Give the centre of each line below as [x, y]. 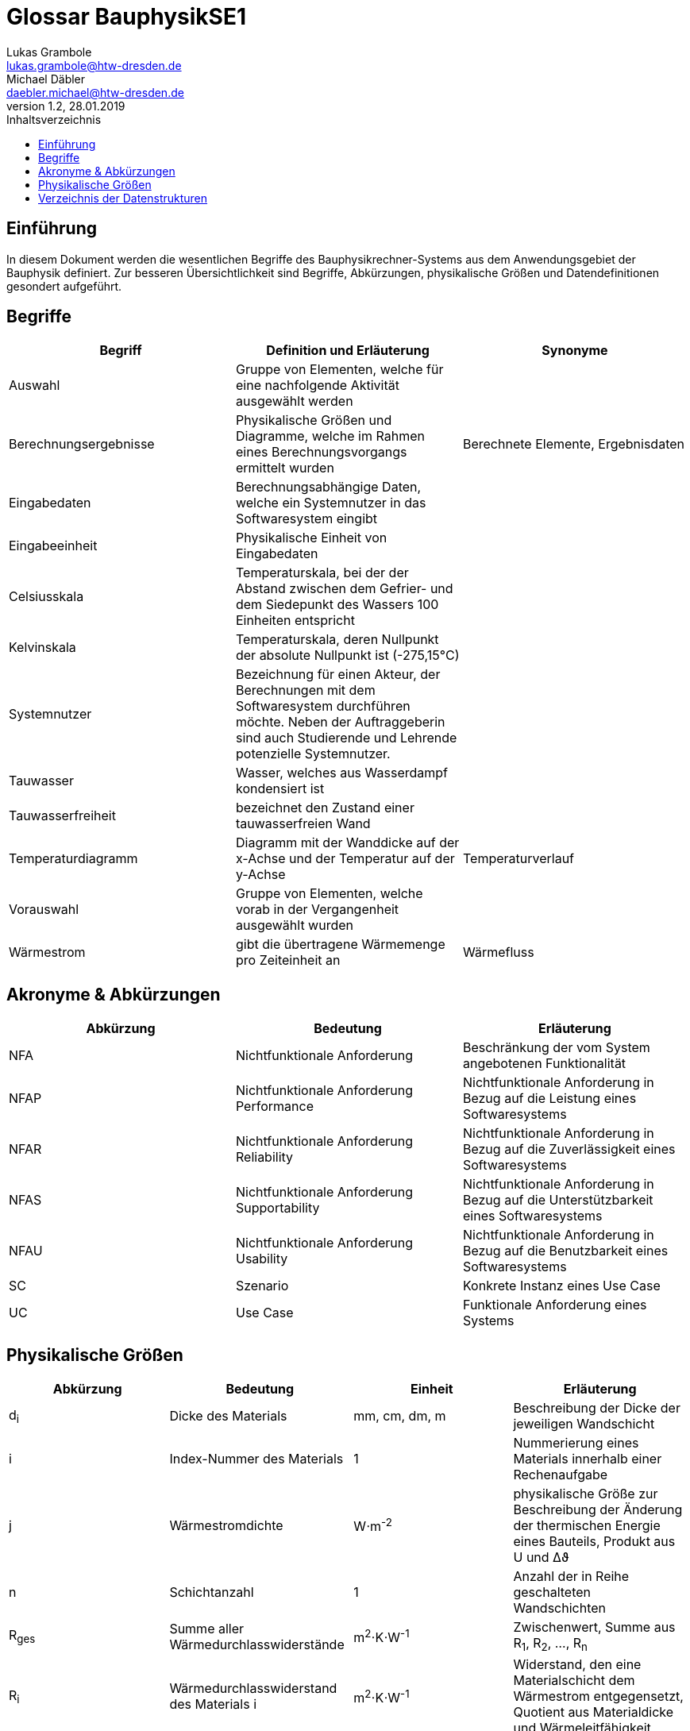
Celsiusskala [46, 597]
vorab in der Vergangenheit [317, 910]
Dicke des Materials [228, 1416]
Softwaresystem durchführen [323, 706]
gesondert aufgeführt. [64, 286]
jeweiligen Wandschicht [584, 1424]
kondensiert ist [280, 789]
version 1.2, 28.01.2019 [66, 106]
